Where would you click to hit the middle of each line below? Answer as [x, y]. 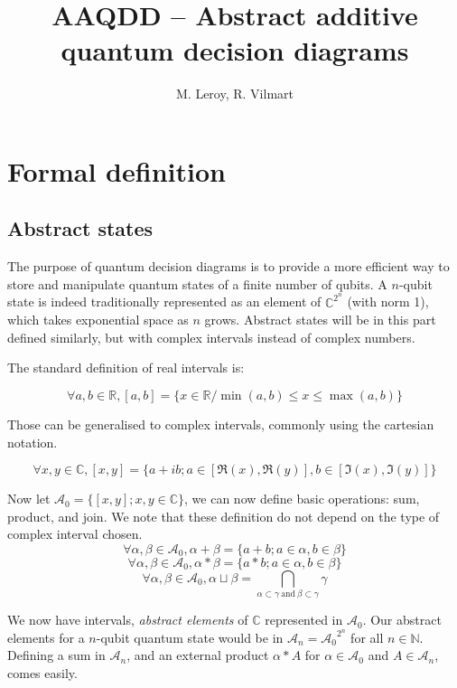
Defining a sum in [56, 655]
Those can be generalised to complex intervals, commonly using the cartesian [221, 424]
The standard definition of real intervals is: [126, 368]
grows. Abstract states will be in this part [320, 320]
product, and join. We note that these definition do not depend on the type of [224, 516]
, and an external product [198, 655]
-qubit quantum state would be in [190, 637]
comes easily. [42, 673]
